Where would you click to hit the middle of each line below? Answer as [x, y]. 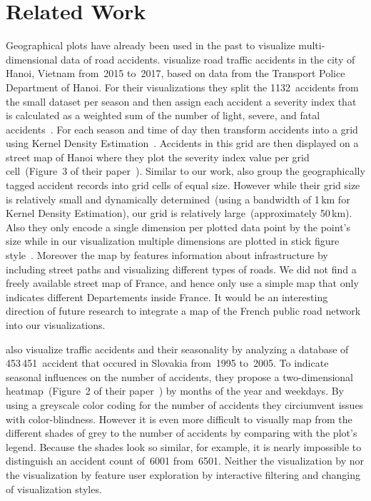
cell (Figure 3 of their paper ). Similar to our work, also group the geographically [185, 171]
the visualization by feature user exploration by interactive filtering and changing [183, 474]
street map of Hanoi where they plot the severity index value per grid [158, 157]
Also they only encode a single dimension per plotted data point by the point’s [178, 227]
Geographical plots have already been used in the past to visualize [151, 45]
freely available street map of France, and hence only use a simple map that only [182, 283]
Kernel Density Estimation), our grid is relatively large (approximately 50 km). [179, 213]
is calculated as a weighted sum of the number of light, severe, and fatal [163, 115]
